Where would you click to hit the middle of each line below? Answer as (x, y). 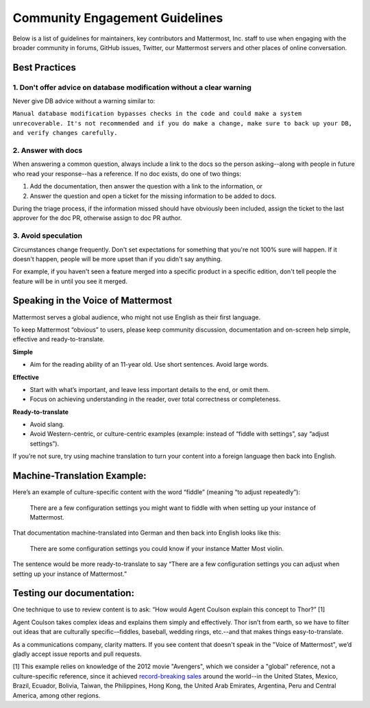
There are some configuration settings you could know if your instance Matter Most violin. (157, 548)
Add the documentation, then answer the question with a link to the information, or (146, 186)
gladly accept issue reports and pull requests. (77, 654)
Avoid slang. (47, 424)
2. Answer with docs (48, 151)
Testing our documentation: (74, 593)
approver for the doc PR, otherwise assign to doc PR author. (97, 218)
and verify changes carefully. (65, 133)
